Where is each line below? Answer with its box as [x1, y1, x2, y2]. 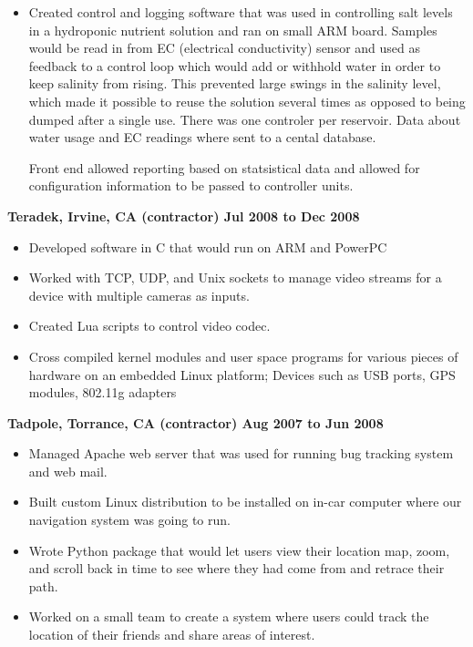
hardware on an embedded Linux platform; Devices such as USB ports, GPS [28, 365, 456, 384]
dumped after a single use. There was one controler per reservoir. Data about [28, 109, 461, 128]
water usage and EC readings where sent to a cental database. [28, 128, 376, 147]
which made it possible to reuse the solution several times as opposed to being [28, 91, 466, 110]
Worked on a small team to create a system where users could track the [28, 607, 429, 626]
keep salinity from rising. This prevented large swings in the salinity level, [28, 74, 441, 93]
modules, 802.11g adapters [28, 383, 177, 402]
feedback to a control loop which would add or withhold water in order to [28, 56, 441, 75]
